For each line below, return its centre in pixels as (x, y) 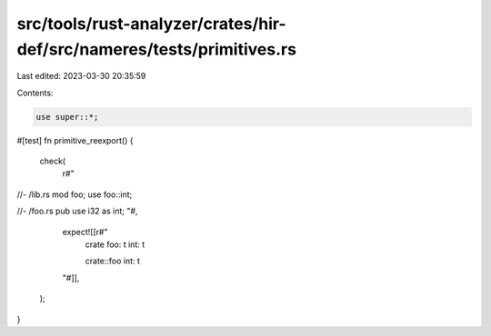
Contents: (35, 93)
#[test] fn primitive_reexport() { (75, 140)
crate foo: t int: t (115, 244)
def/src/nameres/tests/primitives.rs (157, 49)
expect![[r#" (85, 232)
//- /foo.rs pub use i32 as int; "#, (77, 211)
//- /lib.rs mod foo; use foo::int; (75, 194)
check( (53, 161)
